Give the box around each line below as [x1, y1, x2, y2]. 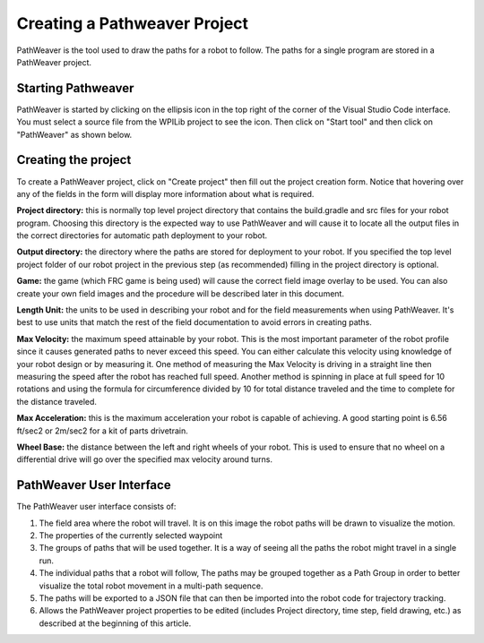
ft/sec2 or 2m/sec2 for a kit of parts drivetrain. [16, 425, 188, 436]
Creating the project [16, 152, 132, 167]
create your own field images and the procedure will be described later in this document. [16, 287, 345, 299]
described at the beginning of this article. [39, 618, 192, 629]
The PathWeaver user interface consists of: [16, 502, 177, 512]
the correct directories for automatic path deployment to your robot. [16, 230, 268, 241]
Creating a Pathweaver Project [16, 13, 249, 33]
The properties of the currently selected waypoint [39, 530, 223, 541]
